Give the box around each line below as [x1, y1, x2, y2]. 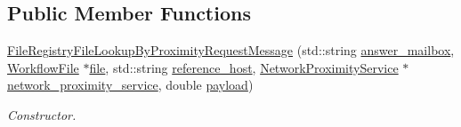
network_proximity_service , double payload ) [7, 75, 254, 94]
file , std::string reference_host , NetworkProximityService [89, 58, 399, 76]
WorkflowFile [7, 58, 79, 76]
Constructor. [7, 105, 77, 123]
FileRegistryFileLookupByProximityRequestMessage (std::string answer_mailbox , [7, 41, 455, 60]
